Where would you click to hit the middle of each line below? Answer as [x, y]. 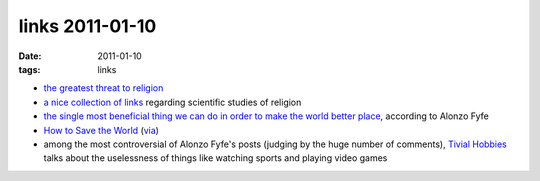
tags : [29, 69]
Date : [30, 56]
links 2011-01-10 [87, 26]
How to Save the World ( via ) [101, 130]
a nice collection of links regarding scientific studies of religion [172, 102]
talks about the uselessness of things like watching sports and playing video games [215, 158]
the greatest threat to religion [103, 88]
